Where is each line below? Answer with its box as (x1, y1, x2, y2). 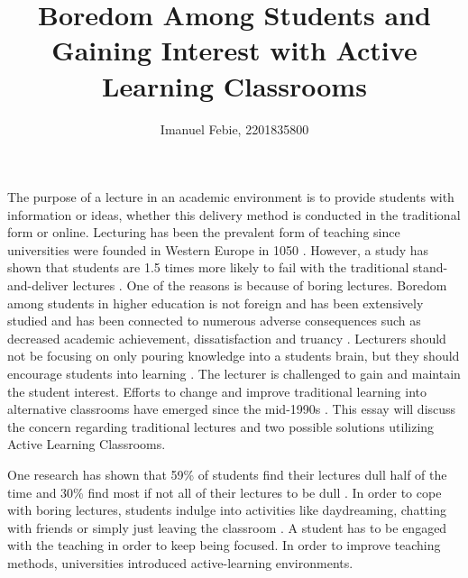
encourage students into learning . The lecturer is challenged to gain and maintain (7, 364, 461, 383)
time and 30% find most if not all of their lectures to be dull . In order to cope (7, 482, 442, 501)
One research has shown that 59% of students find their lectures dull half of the (7, 465, 447, 483)
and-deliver (7, 276, 69, 295)
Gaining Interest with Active (51, 32, 418, 69)
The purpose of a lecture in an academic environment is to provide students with (7, 188, 454, 206)
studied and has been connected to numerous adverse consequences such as (7, 311, 421, 330)
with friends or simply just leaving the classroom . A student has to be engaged (7, 518, 447, 537)
